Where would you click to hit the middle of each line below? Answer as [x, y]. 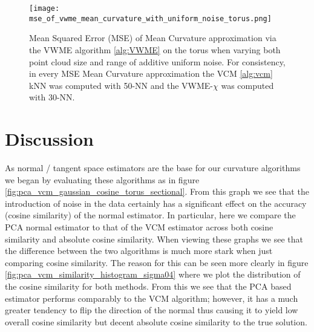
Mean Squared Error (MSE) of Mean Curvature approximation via [153, 38]
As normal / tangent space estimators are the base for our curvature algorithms [153, 168]
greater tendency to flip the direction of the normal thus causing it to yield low [152, 310]
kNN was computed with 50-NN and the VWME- [121, 85]
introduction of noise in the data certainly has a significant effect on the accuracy [156, 203]
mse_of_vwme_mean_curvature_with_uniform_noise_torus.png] [150, 18]
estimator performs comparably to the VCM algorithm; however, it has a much [152, 298]
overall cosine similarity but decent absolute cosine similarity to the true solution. [156, 321]
